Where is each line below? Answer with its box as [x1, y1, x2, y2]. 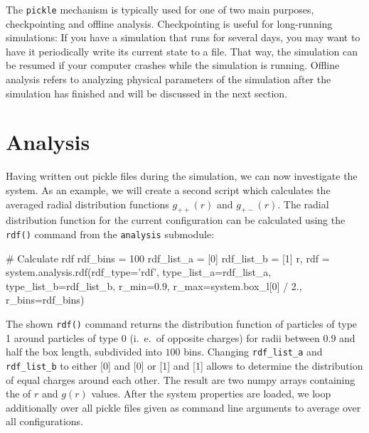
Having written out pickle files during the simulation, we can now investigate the [6, 169, 358, 183]
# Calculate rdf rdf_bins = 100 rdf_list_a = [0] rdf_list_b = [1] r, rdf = [6, 250, 330, 265]
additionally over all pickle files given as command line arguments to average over [6, 400, 361, 415]
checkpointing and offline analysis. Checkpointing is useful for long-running [6, 16, 333, 31]
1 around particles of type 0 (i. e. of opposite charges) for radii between [6, 330, 320, 345]
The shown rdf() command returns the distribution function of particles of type [6, 316, 358, 331]
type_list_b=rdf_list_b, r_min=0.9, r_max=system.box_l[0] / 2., [6, 278, 302, 293]
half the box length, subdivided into [6, 344, 162, 359]
